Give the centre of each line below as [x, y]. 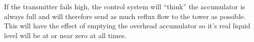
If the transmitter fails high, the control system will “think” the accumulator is [125, 6]
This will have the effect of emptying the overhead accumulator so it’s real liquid [127, 26]
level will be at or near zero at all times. [65, 35]
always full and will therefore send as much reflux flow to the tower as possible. [125, 16]
